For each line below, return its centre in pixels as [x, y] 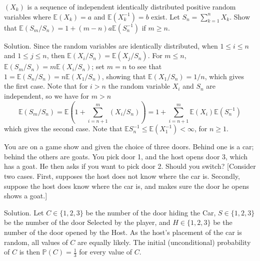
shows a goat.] [26, 196]
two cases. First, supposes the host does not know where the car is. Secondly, [122, 176]
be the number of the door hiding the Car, [151, 212]
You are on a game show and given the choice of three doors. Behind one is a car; [129, 147]
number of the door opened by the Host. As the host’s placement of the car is [123, 232]
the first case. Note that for [46, 86]
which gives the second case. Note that [63, 128]
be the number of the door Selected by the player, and [87, 222]
